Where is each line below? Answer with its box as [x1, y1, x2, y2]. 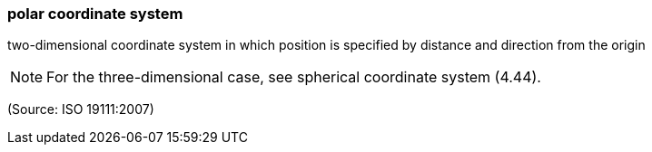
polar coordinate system [7, 5, 183, 23]
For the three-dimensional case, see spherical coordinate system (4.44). [46, 68, 541, 87]
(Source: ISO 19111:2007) [7, 101, 154, 118]
